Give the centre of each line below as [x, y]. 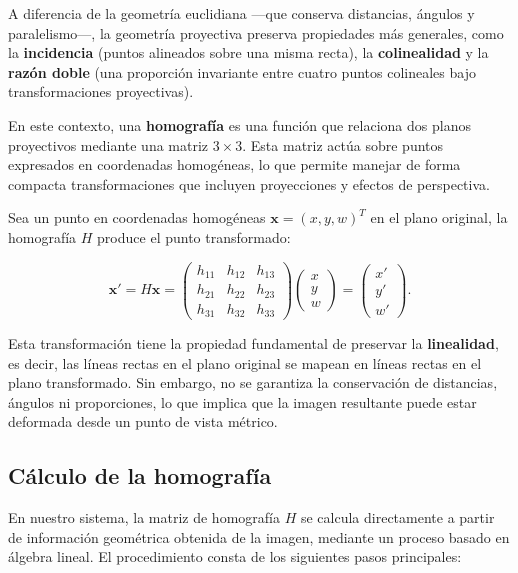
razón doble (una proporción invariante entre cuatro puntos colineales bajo [242, 71]
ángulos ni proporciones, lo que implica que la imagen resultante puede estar [242, 401]
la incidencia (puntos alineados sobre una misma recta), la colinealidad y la [248, 52]
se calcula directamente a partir [397, 517]
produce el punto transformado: [194, 236]
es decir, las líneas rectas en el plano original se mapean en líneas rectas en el [245, 362]
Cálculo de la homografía [140, 475]
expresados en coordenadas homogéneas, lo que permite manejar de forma [234, 164]
